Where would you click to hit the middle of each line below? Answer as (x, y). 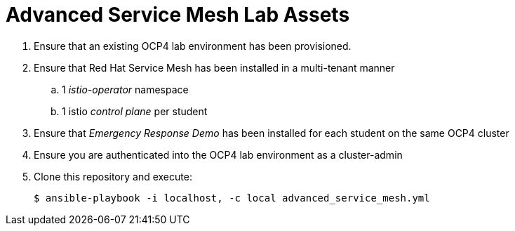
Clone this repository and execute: (113, 176)
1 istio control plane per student (135, 111)
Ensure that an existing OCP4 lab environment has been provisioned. (193, 46)
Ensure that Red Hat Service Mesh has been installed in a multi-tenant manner (214, 67)
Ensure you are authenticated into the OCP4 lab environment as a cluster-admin (218, 154)
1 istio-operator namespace (125, 89)
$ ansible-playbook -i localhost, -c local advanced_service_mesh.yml (232, 198)
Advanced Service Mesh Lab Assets (178, 15)
